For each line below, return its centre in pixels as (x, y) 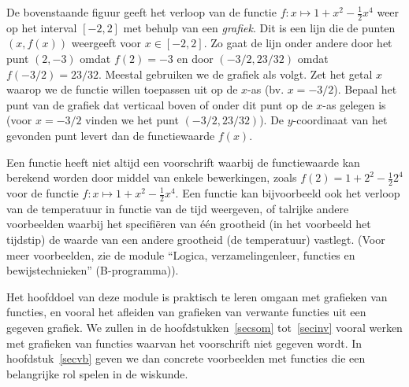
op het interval (42, 27)
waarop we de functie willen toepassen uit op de (122, 89)
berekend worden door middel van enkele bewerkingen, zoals (152, 177)
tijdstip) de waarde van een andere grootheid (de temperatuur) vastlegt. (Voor (196, 240)
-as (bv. (266, 89)
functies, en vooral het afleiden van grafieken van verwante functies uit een (186, 312)
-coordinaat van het (340, 120)
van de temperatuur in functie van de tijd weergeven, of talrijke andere (178, 208)
